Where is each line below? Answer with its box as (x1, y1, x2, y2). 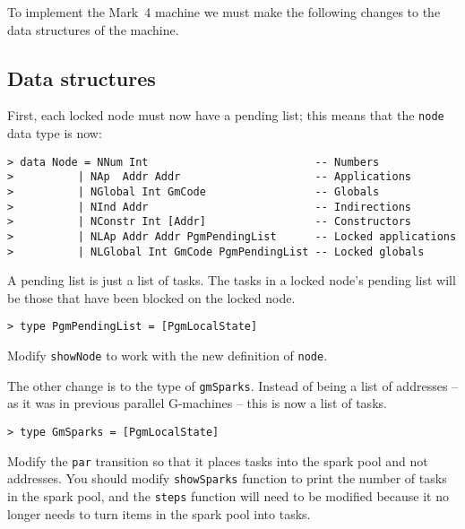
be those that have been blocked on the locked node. (7, 288, 296, 307)
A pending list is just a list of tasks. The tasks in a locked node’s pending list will (7, 271, 456, 290)
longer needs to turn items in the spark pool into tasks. (7, 504, 311, 523)
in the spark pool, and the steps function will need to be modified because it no (7, 486, 449, 505)
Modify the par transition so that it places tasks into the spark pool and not (7, 451, 428, 470)
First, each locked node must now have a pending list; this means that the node (7, 106, 444, 125)
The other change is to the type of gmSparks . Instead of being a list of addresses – (7, 376, 459, 395)
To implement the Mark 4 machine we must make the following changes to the (7, 3, 441, 21)
